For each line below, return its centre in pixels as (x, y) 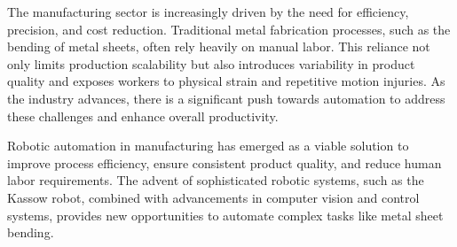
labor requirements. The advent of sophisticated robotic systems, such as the (216, 180)
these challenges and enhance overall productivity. (143, 116)
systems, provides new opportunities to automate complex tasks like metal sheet (225, 215)
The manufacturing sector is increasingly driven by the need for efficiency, (208, 12)
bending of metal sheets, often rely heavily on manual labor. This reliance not (219, 46)
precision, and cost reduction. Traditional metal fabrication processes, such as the (229, 29)
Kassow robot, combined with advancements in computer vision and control (213, 197)
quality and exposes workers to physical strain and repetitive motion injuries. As (226, 81)
